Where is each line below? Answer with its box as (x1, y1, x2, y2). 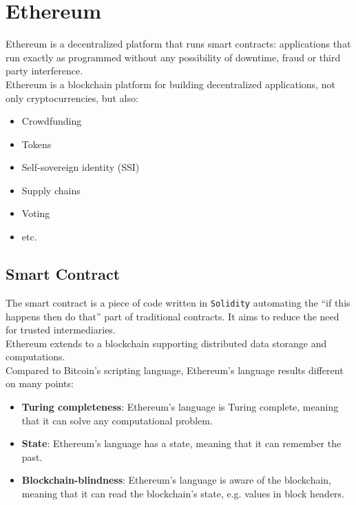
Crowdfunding (21, 114, 82, 128)
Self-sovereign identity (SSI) (21, 160, 140, 174)
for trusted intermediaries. (6, 322, 116, 337)
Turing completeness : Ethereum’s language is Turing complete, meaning (21, 400, 339, 414)
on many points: (6, 376, 74, 391)
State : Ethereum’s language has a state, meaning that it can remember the (21, 436, 342, 451)
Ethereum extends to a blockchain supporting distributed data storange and (6, 336, 327, 350)
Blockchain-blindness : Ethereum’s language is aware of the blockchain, (21, 473, 332, 487)
